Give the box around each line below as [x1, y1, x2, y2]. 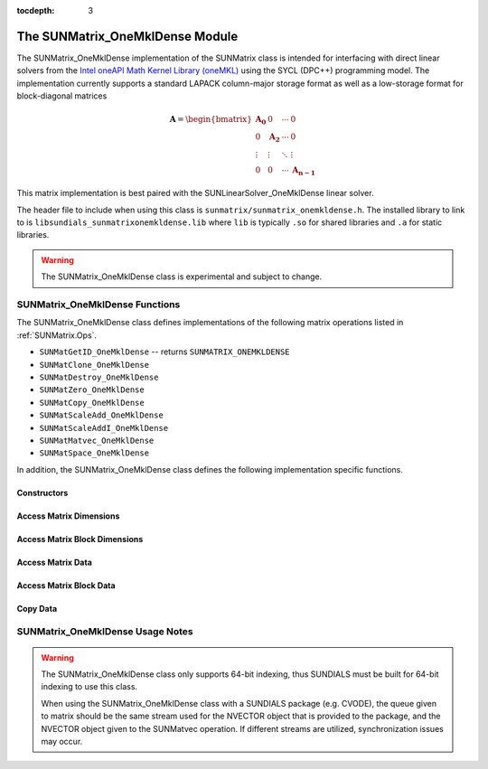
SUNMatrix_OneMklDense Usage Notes [16, 625, 193, 638]
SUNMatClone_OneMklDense [39, 360, 149, 370]
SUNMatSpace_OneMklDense [39, 448, 149, 458]
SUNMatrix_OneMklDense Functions [16, 298, 181, 311]
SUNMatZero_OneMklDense [39, 385, 145, 395]
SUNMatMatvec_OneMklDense [39, 435, 155, 445]
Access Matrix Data [16, 557, 92, 567]
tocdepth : [16, 5, 55, 15]
